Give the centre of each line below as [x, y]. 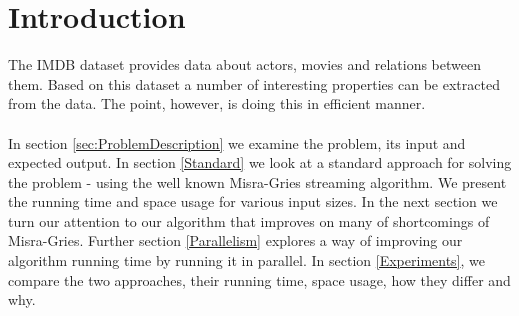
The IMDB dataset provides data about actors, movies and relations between [244, 64]
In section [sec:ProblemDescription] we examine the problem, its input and [237, 142]
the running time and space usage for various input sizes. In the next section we [253, 201]
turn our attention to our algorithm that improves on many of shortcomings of [249, 220]
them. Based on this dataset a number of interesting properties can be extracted [254, 83]
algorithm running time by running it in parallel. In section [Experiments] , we [247, 260]
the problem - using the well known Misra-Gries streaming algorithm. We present [257, 181]
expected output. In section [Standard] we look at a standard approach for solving [260, 162]
